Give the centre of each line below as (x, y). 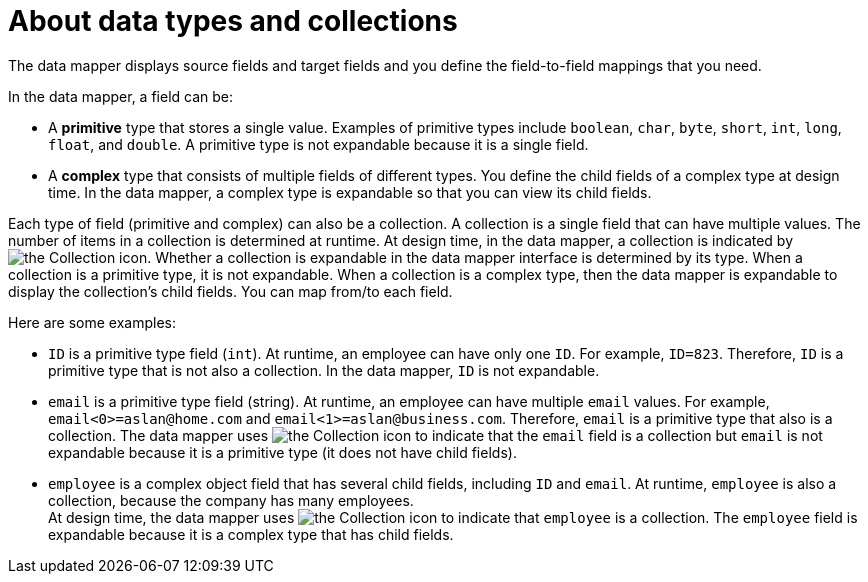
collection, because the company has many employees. (231, 500)
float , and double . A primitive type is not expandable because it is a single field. (318, 144)
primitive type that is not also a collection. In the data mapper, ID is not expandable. (324, 370)
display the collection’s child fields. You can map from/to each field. (230, 291)
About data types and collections (233, 21)
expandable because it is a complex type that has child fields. (251, 534)
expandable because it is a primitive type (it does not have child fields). (282, 452)
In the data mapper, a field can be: (121, 96)
